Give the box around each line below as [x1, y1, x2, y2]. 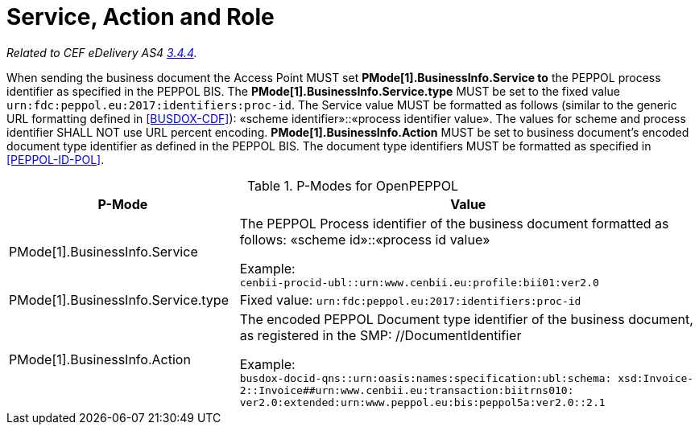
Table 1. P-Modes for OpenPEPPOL [246, 177, 459, 194]
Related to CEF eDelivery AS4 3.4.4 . [6, 45, 197, 60]
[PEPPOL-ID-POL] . [6, 152, 105, 166]
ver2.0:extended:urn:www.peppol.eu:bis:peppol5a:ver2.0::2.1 [239, 396, 606, 408]
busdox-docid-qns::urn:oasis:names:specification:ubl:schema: [239, 371, 612, 384]
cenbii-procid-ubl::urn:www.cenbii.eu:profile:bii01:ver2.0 [239, 276, 599, 289]
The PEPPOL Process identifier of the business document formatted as [239, 215, 669, 232]
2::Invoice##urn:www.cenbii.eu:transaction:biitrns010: [239, 384, 574, 396]
